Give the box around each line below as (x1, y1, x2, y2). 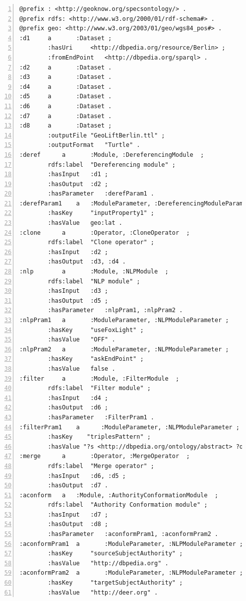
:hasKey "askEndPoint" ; (48, 355, 144, 363)
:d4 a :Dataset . (19, 83, 112, 90)
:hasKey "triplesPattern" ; (48, 433, 151, 441)
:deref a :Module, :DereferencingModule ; (19, 151, 204, 158)
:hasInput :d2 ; (48, 248, 108, 256)
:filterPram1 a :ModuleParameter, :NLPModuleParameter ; (19, 423, 240, 431)
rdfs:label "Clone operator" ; (48, 239, 155, 246)
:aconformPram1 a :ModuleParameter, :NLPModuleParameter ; (19, 540, 244, 547)
